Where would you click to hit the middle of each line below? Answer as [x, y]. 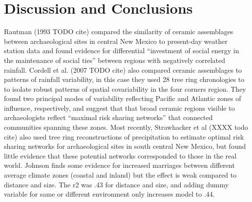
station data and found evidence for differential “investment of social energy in [122, 50]
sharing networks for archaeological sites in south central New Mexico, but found [125, 146]
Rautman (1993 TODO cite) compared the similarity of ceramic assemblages [119, 31]
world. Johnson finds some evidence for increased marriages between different [119, 165]
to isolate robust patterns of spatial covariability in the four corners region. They [125, 89]
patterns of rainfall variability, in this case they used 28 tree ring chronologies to [124, 79]
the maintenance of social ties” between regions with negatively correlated [115, 60]
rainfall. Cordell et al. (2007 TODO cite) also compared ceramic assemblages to [123, 70]
